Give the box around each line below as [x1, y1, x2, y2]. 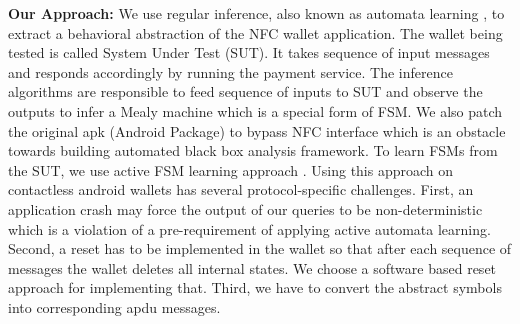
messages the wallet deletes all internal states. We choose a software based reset [8, 257, 497, 278]
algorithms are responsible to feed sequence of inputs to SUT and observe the [8, 81, 483, 102]
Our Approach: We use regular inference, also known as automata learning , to [8, 3, 505, 23]
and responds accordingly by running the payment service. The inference [8, 61, 453, 82]
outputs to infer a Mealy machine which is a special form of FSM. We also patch [8, 100, 503, 121]
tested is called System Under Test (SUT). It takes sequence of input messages [8, 42, 490, 63]
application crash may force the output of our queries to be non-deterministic [8, 198, 483, 219]
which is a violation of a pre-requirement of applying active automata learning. [8, 218, 491, 239]
